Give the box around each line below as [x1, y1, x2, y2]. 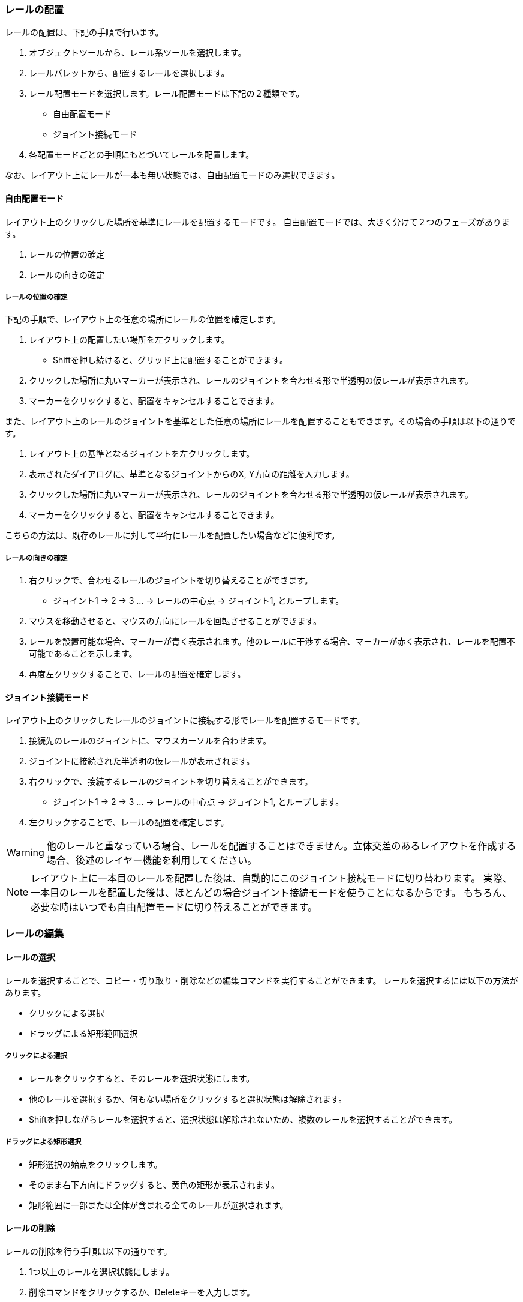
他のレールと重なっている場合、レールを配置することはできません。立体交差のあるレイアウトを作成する [46, 840, 516, 852]
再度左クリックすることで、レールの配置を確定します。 [29, 669, 246, 680]
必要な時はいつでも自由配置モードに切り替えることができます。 [31, 901, 317, 914]
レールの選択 [5, 952, 55, 963]
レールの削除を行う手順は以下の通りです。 [5, 1246, 172, 1256]
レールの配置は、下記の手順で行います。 [5, 27, 164, 38]
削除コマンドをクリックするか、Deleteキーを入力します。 [29, 1286, 255, 1297]
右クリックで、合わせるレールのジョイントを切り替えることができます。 [29, 575, 313, 586]
